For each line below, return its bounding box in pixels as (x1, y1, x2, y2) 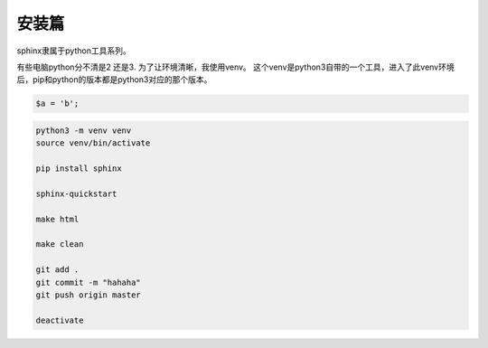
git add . (35, 265, 80, 275)
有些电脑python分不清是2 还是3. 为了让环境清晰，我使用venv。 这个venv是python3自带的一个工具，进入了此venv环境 (16, 61, 455, 72)
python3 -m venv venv (35, 125, 132, 136)
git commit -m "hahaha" (35, 277, 142, 287)
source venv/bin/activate (35, 138, 151, 148)
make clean (35, 240, 84, 249)
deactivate (35, 315, 84, 325)
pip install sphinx (35, 164, 122, 174)
